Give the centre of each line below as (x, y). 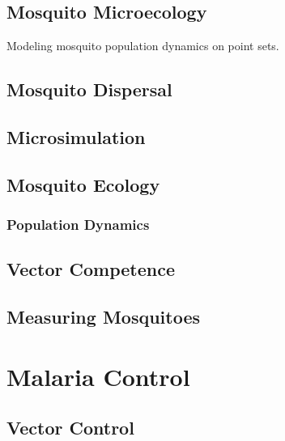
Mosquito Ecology (83, 184)
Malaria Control (98, 376)
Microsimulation (76, 136)
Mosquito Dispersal (89, 89)
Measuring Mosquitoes (104, 317)
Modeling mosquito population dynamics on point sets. (143, 46)
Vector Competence (91, 269)
